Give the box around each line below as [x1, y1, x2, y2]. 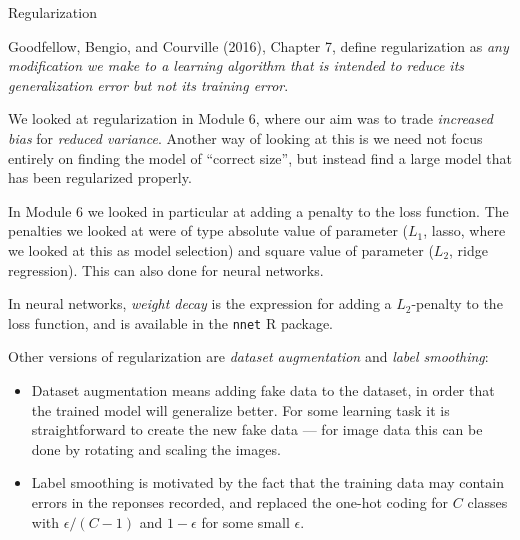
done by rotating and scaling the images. [31, 438, 281, 459]
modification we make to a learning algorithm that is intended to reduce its [8, 55, 465, 76]
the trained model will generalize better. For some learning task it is [31, 399, 450, 420]
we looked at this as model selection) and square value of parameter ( [8, 239, 434, 260]
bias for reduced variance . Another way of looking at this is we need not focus [8, 127, 483, 148]
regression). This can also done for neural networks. [8, 259, 324, 280]
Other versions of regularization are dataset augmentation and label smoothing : [8, 346, 489, 367]
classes [467, 491, 508, 512]
